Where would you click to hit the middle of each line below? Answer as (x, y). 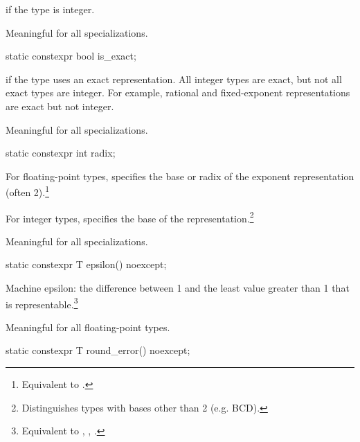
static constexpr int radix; (61, 153)
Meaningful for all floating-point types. (88, 327)
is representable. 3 (42, 303)
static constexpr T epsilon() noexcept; (86, 264)
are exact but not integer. (60, 106)
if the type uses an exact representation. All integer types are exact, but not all (174, 79)
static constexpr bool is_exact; (71, 56)
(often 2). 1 (28, 191)
